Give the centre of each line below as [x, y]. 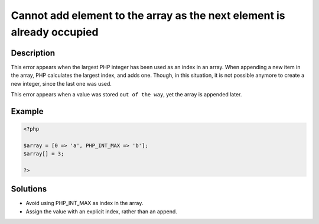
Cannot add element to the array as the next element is [148, 15]
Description [33, 53]
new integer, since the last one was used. [61, 83]
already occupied [55, 32]
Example [27, 111]
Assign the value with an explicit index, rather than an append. [101, 211]
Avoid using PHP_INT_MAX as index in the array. [84, 203]
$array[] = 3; [44, 154]
